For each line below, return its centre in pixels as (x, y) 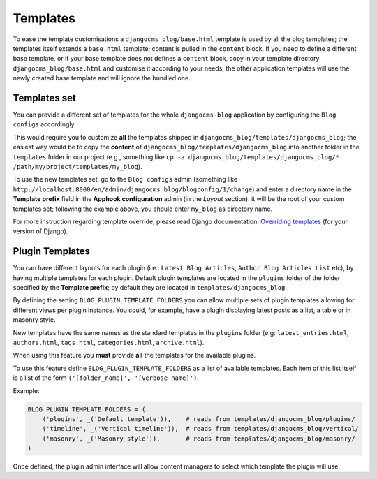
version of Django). (40, 231)
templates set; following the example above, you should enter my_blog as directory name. (143, 209)
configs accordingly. (44, 124)
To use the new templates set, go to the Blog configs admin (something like (125, 179)
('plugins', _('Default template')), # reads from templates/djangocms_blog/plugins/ (199, 419)
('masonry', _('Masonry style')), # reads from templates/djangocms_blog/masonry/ (199, 439)
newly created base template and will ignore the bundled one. (102, 78)
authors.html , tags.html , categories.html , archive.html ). (109, 342)
